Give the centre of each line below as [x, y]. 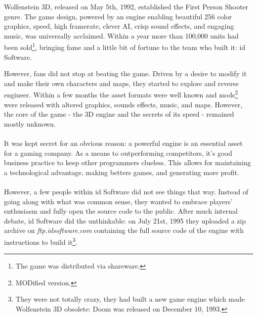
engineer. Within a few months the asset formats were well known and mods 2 [121, 94]
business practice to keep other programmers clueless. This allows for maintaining [128, 162]
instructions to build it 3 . [41, 241]
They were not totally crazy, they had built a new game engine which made [130, 299]
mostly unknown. [30, 123]
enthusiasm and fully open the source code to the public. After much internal [121, 211]
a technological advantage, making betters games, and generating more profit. [122, 172]
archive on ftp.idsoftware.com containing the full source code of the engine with [124, 230]
